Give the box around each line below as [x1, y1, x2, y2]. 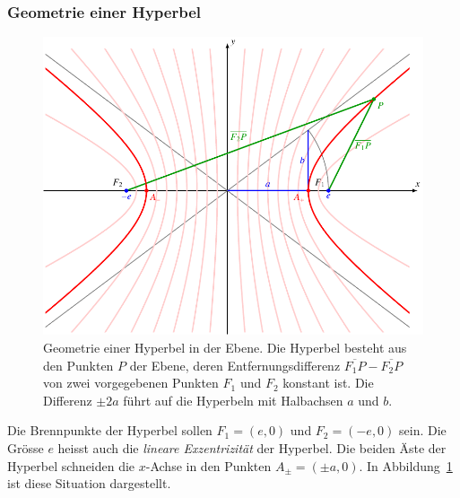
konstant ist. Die [282, 373, 374, 392]
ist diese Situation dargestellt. [7, 474, 171, 493]
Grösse [7, 439, 44, 457]
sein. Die [399, 421, 447, 440]
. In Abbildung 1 [359, 456, 453, 475]
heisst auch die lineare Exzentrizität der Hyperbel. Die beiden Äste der [57, 439, 447, 457]
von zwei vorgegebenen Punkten [43, 373, 219, 392]
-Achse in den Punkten [145, 456, 272, 475]
